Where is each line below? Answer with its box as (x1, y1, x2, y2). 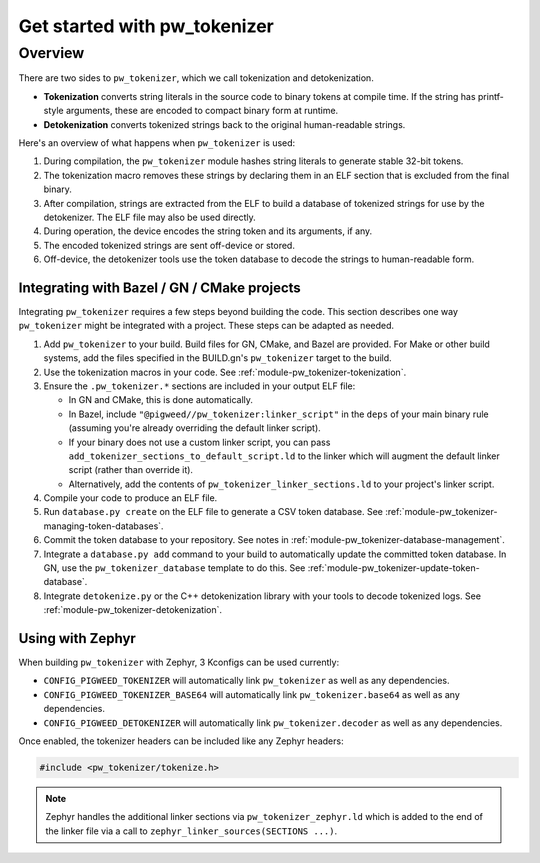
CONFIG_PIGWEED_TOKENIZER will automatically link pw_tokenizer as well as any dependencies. (43, 675, 450, 687)
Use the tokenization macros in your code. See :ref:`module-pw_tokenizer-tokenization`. (43, 366, 407, 378)
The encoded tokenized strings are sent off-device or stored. (43, 239, 295, 251)
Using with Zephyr (18, 630, 137, 647)
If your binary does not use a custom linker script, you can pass (68, 436, 331, 448)
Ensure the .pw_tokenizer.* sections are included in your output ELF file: (43, 380, 356, 392)
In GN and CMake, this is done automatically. (68, 394, 254, 406)
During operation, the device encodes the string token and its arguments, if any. (43, 225, 373, 237)
